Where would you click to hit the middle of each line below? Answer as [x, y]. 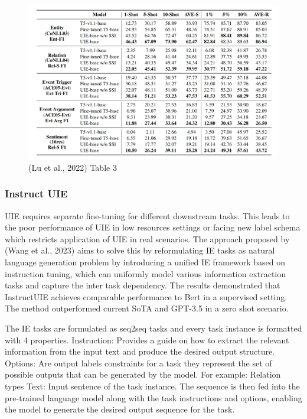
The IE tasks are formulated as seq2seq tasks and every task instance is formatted [153, 328]
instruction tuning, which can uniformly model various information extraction [146, 273]
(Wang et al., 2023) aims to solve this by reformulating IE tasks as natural [140, 250]
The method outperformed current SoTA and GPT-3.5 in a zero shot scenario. [147, 308]
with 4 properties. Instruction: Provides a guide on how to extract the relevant [147, 340]
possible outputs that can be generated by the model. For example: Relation [143, 374]
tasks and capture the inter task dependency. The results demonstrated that [143, 285]
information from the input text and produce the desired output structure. [140, 351]
